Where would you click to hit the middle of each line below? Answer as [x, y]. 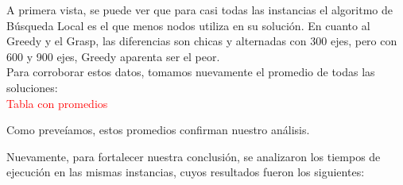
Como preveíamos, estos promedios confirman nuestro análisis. [158, 130]
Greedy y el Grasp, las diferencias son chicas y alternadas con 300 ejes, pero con [202, 41]
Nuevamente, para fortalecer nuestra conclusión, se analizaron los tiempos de [194, 156]
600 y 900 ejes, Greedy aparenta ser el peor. [113, 56]
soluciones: [32, 87]
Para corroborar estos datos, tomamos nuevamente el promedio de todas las [191, 72]
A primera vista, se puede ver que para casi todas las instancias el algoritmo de [200, 10]
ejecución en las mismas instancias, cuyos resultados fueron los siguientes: [186, 172]
